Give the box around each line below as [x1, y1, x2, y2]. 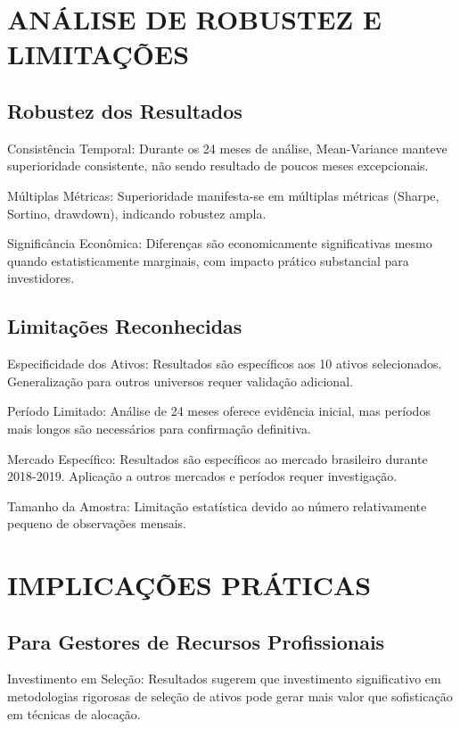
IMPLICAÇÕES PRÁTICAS [7, 567, 372, 603]
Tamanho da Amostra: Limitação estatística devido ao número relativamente [7, 496, 427, 515]
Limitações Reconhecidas [7, 312, 242, 340]
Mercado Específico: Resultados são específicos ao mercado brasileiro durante [7, 449, 428, 468]
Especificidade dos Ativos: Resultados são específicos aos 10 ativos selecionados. [7, 354, 442, 373]
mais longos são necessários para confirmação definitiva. [7, 418, 311, 437]
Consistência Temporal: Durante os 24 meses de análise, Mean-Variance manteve [7, 138, 448, 157]
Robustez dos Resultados [7, 96, 242, 124]
